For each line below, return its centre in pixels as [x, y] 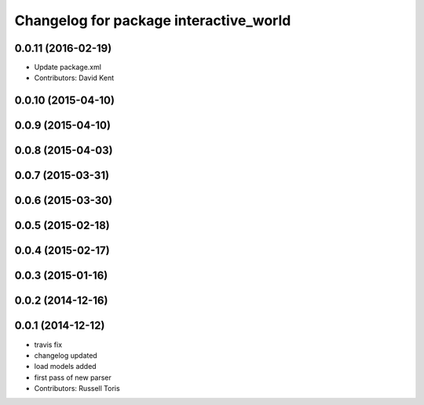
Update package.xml [68, 67]
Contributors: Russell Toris [77, 389]
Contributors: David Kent [74, 78]
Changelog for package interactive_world [153, 20]
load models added [66, 367]
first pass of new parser [73, 378]
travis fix [48, 345]
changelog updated [66, 355]
